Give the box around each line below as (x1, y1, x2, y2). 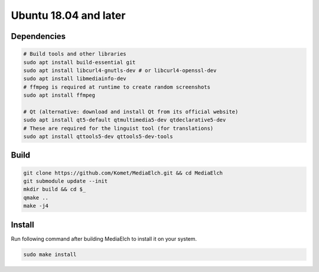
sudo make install (23, 251, 77, 258)
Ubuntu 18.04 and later (11, 9, 126, 22)
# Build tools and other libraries (23, 51, 126, 57)
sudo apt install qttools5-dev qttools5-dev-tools (23, 133, 174, 140)
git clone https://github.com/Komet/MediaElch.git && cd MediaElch (23, 169, 223, 176)
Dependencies (11, 31, 66, 41)
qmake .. (23, 194, 49, 201)
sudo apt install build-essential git (23, 59, 136, 65)
